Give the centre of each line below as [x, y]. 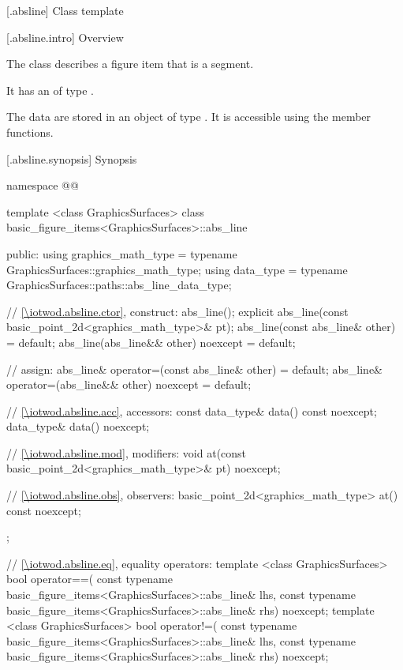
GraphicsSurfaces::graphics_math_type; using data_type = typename [177, 269]
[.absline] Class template [65, 10]
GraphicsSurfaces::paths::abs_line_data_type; [119, 285]
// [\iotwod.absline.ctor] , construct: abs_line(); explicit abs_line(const [177, 311]
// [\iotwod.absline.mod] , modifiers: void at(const [127, 452]
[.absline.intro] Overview [65, 37]
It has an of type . [50, 90]
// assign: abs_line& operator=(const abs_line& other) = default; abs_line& [195, 369]
